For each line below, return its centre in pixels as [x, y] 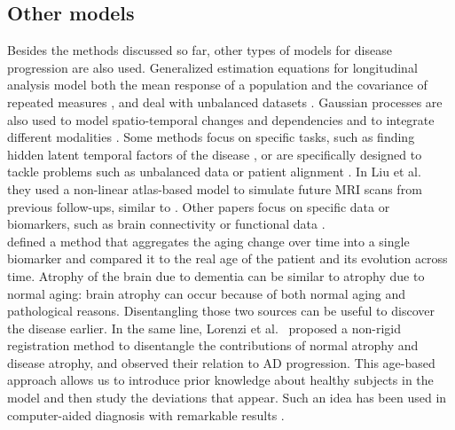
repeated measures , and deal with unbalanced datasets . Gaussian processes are [225, 102]
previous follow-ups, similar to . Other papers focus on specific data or [199, 206]
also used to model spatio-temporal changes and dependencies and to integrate [221, 119]
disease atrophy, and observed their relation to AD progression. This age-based [221, 362]
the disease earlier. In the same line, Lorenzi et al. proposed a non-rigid [204, 328]
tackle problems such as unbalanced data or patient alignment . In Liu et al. [214, 172]
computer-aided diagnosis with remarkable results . [146, 414]
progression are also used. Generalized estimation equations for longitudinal [212, 67]
